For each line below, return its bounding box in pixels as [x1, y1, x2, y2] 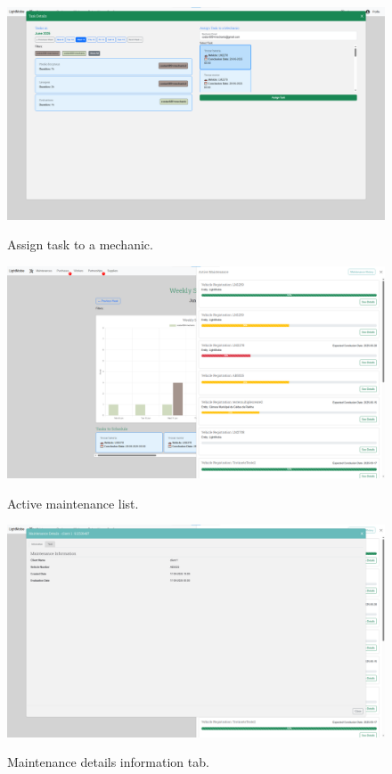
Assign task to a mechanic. [7, 235, 153, 254]
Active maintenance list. [7, 493, 139, 512]
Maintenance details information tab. [7, 753, 209, 771]
